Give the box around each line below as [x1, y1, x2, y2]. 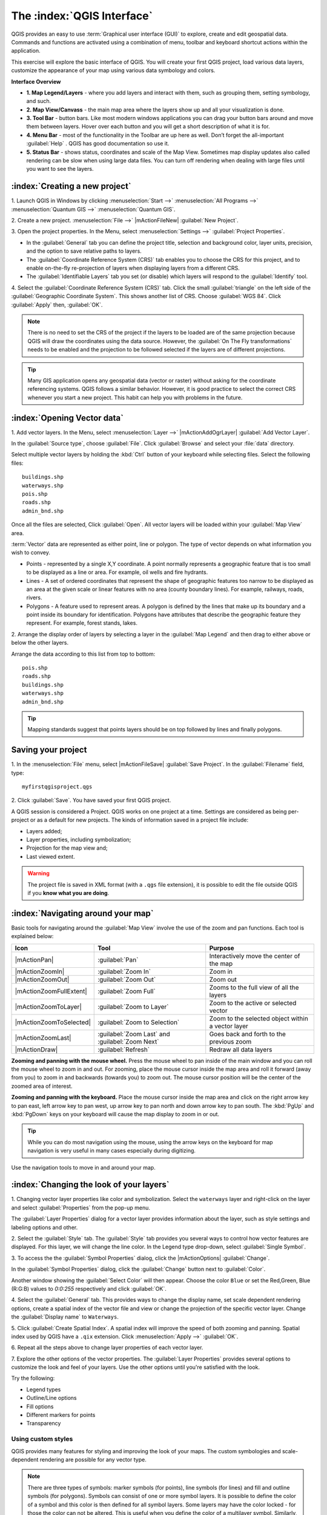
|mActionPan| [15, 955, 54, 964]
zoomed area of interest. [11, 1082, 73, 1090]
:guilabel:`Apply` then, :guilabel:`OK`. [11, 301, 103, 308]
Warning [27, 870, 50, 877]
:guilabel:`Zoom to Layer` [97, 1002, 169, 1011]
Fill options [26, 1403, 54, 1410]
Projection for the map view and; [26, 844, 108, 851]
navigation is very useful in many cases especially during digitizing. [27, 1147, 196, 1154]
